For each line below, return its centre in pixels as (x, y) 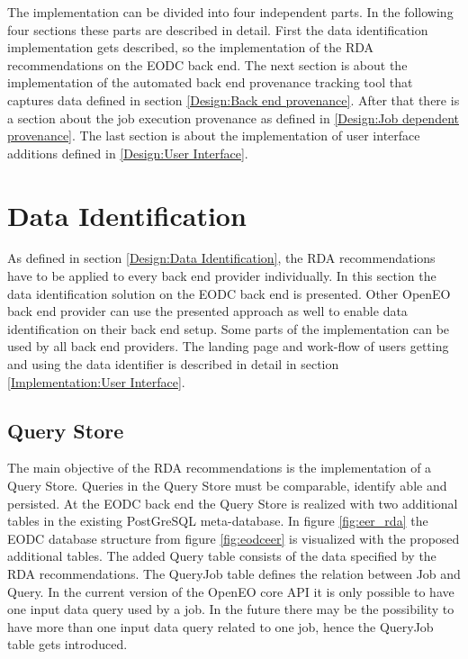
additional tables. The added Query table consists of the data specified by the (222, 556)
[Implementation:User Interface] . (96, 381)
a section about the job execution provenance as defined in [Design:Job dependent (233, 117)
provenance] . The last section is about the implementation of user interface (214, 135)
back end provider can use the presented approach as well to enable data (207, 311)
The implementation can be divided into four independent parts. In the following (230, 12)
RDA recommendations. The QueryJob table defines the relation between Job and (234, 573)
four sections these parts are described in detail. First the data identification (218, 29)
